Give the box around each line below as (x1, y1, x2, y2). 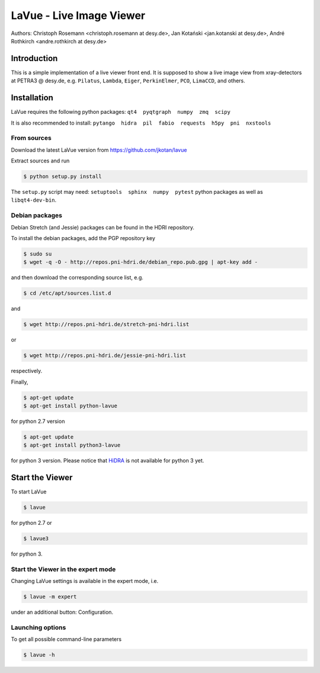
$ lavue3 (23, 535, 49, 542)
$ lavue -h (23, 652, 55, 658)
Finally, (11, 378, 28, 385)
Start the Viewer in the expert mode (11, 565, 116, 573)
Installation (11, 93, 53, 103)
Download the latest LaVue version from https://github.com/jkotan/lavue (11, 146, 187, 154)
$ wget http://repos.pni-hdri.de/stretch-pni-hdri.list (23, 321, 190, 328)
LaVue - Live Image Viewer (11, 9, 146, 22)
